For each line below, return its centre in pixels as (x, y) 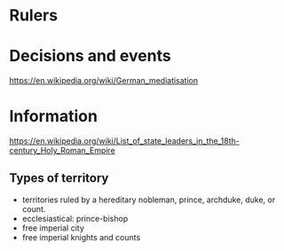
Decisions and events (90, 56)
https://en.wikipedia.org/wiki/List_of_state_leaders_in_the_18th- (124, 141)
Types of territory (59, 178)
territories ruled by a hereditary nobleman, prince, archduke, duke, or (149, 200)
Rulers (34, 16)
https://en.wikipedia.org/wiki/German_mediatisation (103, 81)
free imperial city (53, 228)
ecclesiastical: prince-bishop (75, 218)
